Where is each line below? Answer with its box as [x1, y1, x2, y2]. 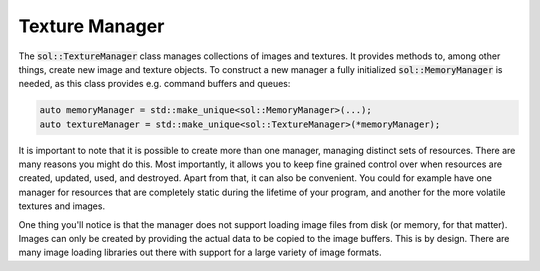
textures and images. [18, 200, 105, 212]
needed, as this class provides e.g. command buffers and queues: [18, 78, 291, 90]
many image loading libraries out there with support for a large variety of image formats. [18, 246, 382, 259]
